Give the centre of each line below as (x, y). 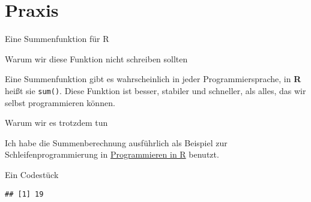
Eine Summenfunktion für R (57, 39)
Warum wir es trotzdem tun (56, 123)
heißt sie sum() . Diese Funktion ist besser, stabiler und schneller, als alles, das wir (155, 90)
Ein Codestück (32, 174)
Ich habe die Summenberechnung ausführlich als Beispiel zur (116, 142)
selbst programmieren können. (60, 102)
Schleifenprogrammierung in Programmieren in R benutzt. (112, 154)
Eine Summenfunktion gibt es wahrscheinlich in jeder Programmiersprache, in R (153, 79)
